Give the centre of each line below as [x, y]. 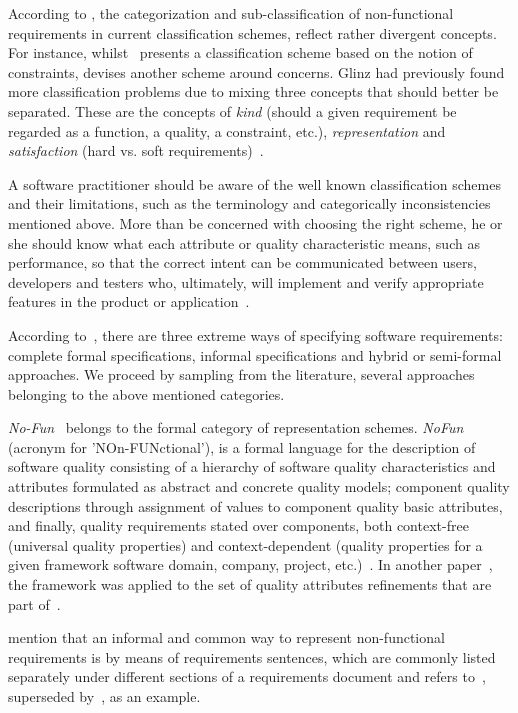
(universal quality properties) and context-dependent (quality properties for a [245, 544]
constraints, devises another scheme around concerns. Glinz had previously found [256, 71]
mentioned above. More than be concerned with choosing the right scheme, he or [255, 222]
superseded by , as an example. [104, 696]
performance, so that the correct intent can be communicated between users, [242, 262]
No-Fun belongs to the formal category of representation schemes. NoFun [236, 427]
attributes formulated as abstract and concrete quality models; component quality [259, 486]
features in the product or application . [129, 301]
